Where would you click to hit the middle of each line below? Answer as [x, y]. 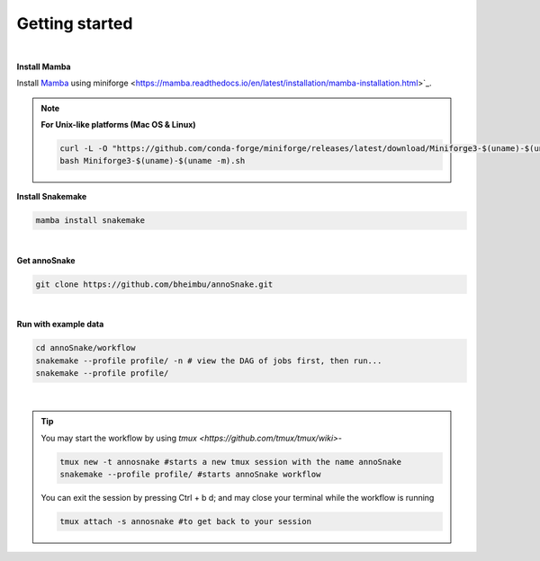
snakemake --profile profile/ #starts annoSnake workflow [190, 475]
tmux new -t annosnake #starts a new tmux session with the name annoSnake [231, 462]
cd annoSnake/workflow [85, 348]
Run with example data [60, 325]
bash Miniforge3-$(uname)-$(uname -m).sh [153, 161]
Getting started [75, 23]
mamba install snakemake [90, 221]
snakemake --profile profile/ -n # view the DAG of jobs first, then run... [209, 361]
